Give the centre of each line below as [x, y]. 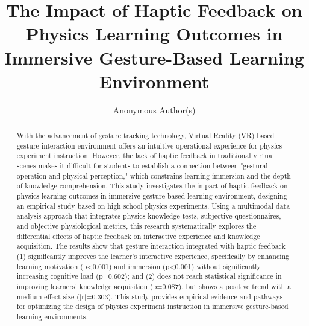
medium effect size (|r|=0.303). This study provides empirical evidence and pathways [150, 296]
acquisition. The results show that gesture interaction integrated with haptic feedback [151, 246]
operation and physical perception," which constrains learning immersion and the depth [154, 175]
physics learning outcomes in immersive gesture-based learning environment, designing [152, 196]
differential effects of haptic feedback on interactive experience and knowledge [138, 236]
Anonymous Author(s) [154, 110]
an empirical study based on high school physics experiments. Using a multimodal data [153, 206]
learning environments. [52, 316]
